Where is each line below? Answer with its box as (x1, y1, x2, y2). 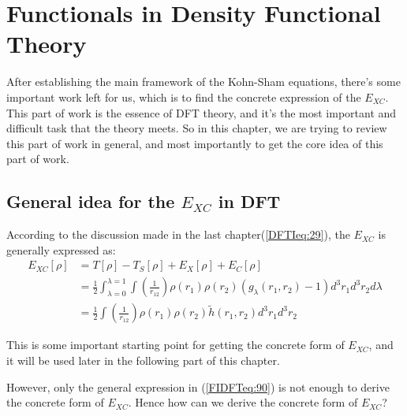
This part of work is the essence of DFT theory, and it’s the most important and (6, 104, 397, 121)
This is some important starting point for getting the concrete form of (6, 336, 345, 353)
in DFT (218, 189, 281, 214)
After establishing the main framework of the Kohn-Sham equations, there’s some (6, 73, 401, 90)
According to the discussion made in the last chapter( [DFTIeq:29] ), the (6, 226, 350, 243)
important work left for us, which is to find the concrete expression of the (6, 88, 361, 105)
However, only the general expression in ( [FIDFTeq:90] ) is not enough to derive (6, 378, 390, 395)
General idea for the (6, 189, 175, 214)
